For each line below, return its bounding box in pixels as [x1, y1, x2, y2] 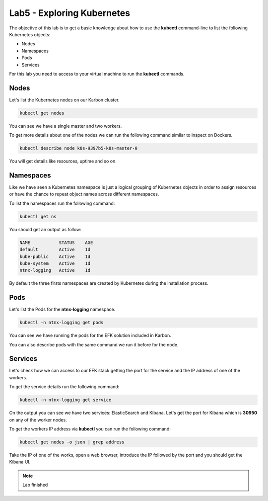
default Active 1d [19, 247, 91, 252]
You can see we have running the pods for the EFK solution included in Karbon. [9, 333, 171, 338]
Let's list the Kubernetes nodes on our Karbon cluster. [9, 97, 120, 103]
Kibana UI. [9, 459, 31, 465]
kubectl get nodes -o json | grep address [19, 439, 125, 445]
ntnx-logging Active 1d [19, 267, 91, 273]
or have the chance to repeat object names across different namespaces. [9, 191, 159, 197]
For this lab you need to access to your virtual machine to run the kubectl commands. [9, 71, 185, 77]
